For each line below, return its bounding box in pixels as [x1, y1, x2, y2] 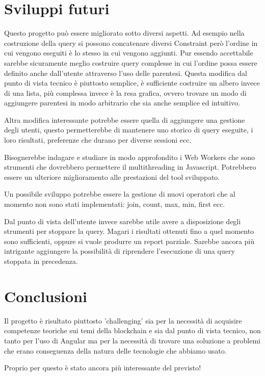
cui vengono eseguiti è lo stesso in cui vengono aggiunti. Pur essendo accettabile [4, 47, 253, 58]
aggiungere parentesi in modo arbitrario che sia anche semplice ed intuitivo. [4, 97, 240, 108]
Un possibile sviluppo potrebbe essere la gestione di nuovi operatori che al [4, 189, 235, 199]
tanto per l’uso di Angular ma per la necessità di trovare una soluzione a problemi [4, 335, 260, 345]
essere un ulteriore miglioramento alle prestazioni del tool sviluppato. [4, 171, 220, 182]
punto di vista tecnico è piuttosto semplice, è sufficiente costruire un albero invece [4, 77, 260, 88]
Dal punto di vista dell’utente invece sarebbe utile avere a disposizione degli [4, 216, 241, 226]
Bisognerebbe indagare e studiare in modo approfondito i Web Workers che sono [4, 151, 255, 162]
